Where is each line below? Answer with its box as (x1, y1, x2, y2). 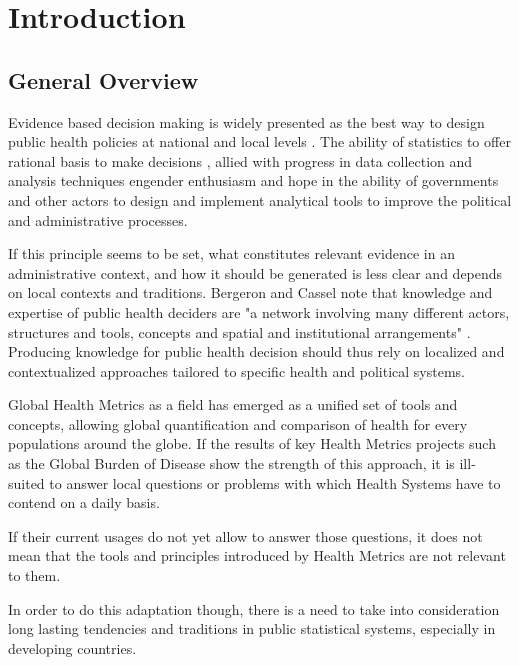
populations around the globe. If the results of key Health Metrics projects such (8, 433, 496, 454)
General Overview (8, 64, 199, 95)
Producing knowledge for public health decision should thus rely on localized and (8, 341, 505, 362)
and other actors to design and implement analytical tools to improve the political (8, 189, 512, 210)
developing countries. (8, 637, 137, 658)
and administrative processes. (8, 209, 188, 230)
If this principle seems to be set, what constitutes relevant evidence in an (8, 243, 455, 264)
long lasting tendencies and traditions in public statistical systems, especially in (8, 618, 496, 639)
